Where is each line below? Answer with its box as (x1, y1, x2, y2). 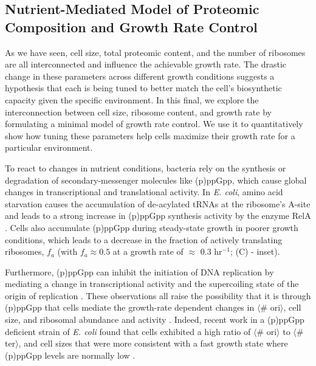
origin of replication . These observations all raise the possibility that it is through (5, 289, 311, 302)
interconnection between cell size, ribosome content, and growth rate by (5, 105, 272, 118)
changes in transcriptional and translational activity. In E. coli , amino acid (5, 185, 283, 198)
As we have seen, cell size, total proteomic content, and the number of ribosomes (5, 46, 306, 58)
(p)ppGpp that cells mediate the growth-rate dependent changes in (5, 301, 255, 314)
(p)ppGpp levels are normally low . (5, 348, 136, 361)
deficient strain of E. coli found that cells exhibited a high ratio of (5, 325, 251, 337)
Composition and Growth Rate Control (5, 17, 258, 36)
